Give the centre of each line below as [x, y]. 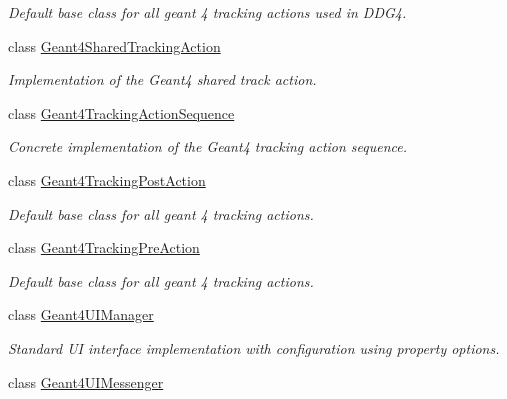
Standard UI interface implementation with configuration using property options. [254, 347]
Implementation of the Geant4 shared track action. [162, 79]
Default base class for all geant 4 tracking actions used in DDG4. [207, 12]
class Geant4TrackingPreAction [104, 247]
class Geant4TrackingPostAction [107, 179]
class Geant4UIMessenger [86, 381]
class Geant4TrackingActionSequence [121, 112]
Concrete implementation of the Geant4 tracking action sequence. [208, 146]
